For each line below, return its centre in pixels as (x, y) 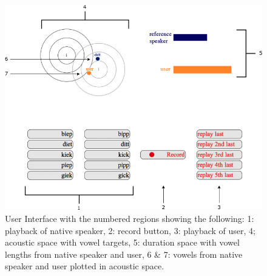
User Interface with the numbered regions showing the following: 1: (130, 218)
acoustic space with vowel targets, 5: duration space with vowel (122, 242)
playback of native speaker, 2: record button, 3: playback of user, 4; (130, 230)
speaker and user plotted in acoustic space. (85, 266)
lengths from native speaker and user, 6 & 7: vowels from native (124, 254)
